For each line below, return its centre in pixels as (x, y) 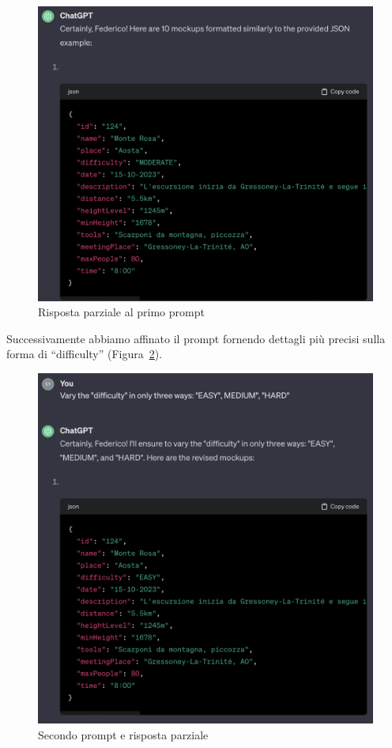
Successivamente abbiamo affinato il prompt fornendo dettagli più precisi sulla (196, 338)
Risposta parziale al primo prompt (121, 312)
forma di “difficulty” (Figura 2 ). (85, 354)
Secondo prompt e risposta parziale (123, 734)
